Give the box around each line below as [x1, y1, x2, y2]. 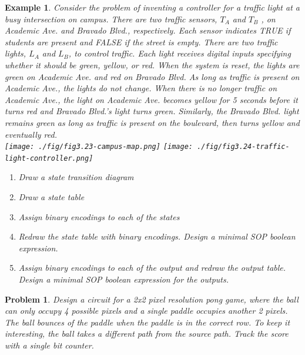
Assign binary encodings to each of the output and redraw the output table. [18, 261, 286, 274]
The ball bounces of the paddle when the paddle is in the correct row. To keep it [5, 316, 290, 328]
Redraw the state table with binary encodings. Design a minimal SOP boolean [18, 230, 296, 243]
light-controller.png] [5, 154, 93, 162]
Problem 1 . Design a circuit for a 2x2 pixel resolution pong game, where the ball [5, 293, 299, 305]
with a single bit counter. [5, 339, 94, 351]
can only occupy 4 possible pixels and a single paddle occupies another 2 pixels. [5, 304, 288, 317]
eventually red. [5, 128, 57, 140]
